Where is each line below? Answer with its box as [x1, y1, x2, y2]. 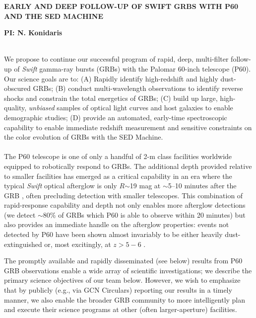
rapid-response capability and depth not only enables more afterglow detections [4, 200, 246, 210]
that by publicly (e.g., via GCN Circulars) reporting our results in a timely [4, 285, 232, 295]
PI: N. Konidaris [4, 27, 63, 38]
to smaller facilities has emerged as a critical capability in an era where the [4, 170, 232, 181]
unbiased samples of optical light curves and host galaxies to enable [28, 102, 233, 113]
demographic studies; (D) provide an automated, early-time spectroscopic [4, 112, 227, 122]
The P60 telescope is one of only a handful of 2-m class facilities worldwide [4, 151, 232, 161]
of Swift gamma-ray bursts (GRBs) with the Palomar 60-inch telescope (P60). [14, 63, 251, 74]
